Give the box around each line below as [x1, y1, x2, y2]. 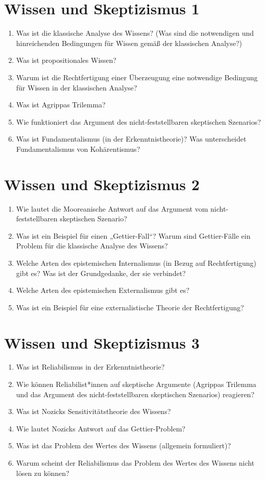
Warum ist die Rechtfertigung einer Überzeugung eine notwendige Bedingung [16, 72, 258, 82]
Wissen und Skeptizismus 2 [4, 173, 200, 194]
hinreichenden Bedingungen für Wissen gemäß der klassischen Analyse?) [16, 37, 242, 48]
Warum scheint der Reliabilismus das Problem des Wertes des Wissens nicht [16, 458, 255, 468]
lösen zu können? [16, 467, 69, 478]
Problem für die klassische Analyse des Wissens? [16, 240, 168, 251]
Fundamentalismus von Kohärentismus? [16, 143, 140, 154]
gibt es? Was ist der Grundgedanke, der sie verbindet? [16, 267, 186, 278]
